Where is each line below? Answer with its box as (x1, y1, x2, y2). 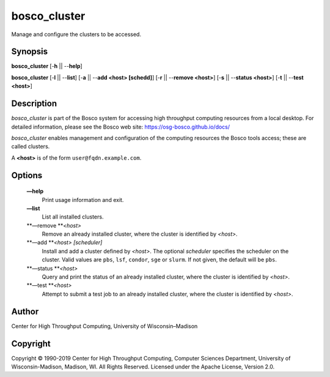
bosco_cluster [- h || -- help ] (11, 62, 82, 70)
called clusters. (11, 143, 50, 150)
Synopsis (11, 47, 48, 57)
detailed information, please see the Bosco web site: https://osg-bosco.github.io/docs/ (11, 123, 230, 130)
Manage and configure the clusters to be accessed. (11, 31, 142, 38)
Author (11, 306, 39, 316)
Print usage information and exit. (42, 196, 124, 203)
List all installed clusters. (42, 213, 104, 220)
